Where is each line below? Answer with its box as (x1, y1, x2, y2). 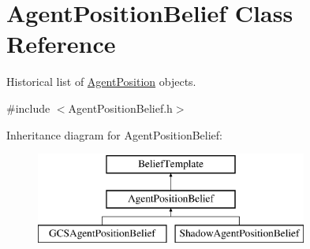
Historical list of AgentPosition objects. (6, 73, 196, 90)
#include (6, 99, 50, 116)
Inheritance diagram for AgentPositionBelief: (6, 126, 222, 143)
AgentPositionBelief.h (68, 99, 173, 116)
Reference (6, 28, 116, 60)
